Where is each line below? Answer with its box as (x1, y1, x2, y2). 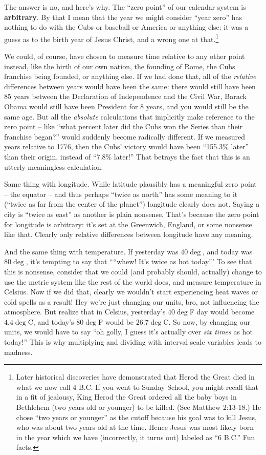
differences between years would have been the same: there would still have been (4, 81, 256, 91)
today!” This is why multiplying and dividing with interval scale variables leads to (4, 337, 261, 347)
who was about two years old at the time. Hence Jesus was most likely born (16, 422, 254, 432)
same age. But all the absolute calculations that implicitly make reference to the (4, 111, 255, 122)
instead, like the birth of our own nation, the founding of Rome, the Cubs (4, 61, 235, 71)
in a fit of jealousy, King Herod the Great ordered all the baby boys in (16, 391, 237, 402)
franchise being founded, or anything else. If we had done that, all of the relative (4, 71, 256, 82)
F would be (98, 316, 134, 327)
